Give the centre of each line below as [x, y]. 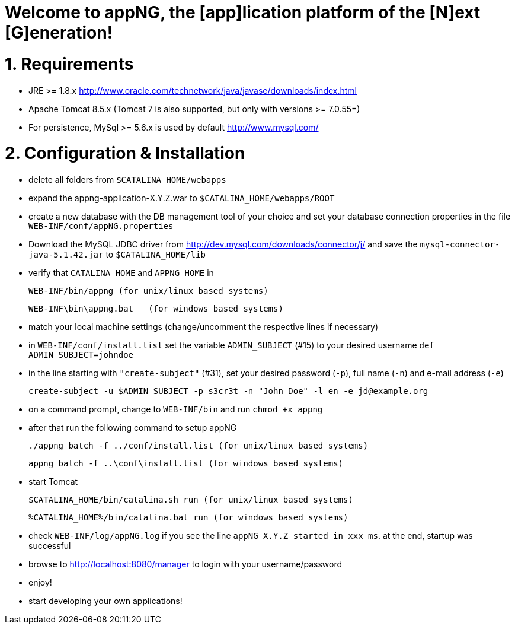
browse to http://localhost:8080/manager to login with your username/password [185, 564]
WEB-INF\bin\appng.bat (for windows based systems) [156, 309]
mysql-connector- [460, 244]
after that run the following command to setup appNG [133, 428]
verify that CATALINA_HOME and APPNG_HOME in [121, 273]
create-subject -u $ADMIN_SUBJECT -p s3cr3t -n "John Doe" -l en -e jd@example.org [228, 391]
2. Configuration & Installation [125, 153]
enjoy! [40, 582]
